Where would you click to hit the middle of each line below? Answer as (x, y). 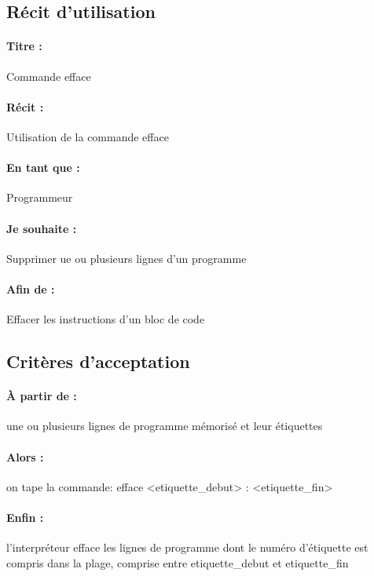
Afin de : (31, 288)
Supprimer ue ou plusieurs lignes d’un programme (126, 258)
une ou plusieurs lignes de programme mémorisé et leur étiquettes (165, 426)
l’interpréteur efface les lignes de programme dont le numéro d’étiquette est (187, 547)
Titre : (24, 46)
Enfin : (25, 517)
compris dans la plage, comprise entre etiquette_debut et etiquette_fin (178, 562)
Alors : (25, 456)
